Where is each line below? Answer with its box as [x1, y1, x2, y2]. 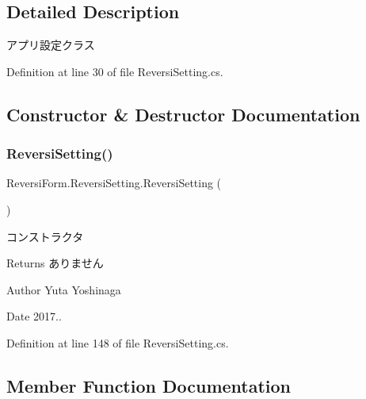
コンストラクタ [6, 228, 84, 244]
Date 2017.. [6, 308, 62, 324]
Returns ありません [6, 255, 104, 271]
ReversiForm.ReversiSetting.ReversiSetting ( [6, 175, 222, 191]
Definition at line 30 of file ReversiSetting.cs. [6, 63, 223, 79]
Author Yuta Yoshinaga [6, 281, 121, 297]
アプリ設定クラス [6, 36, 95, 53]
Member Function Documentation [6, 373, 292, 397]
